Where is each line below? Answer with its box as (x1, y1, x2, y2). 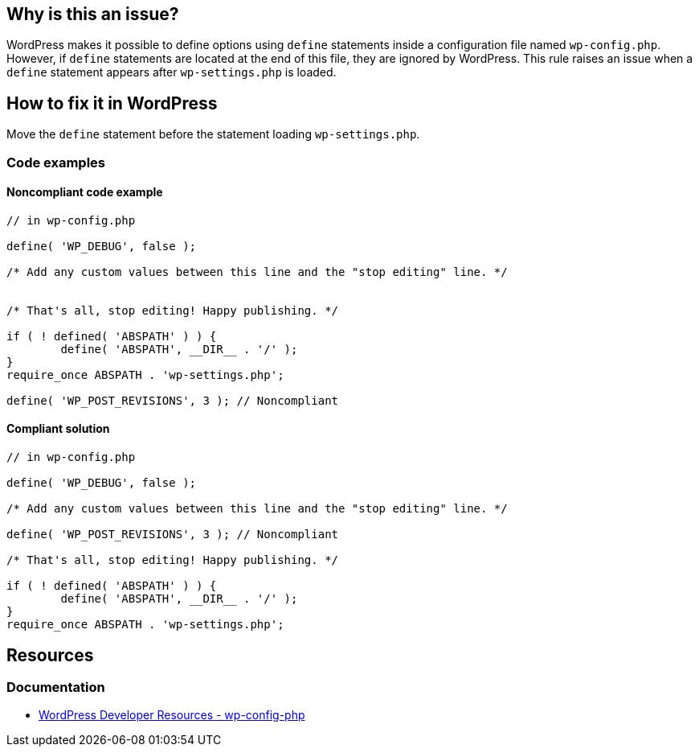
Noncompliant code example (6, 185, 163, 200)
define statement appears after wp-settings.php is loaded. (6, 65, 337, 80)
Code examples (6, 154, 106, 171)
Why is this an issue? (6, 4, 179, 24)
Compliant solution (6, 422, 110, 436)
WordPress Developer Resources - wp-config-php (39, 708, 305, 722)
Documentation (6, 678, 105, 695)
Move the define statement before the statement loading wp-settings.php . (6, 127, 420, 142)
